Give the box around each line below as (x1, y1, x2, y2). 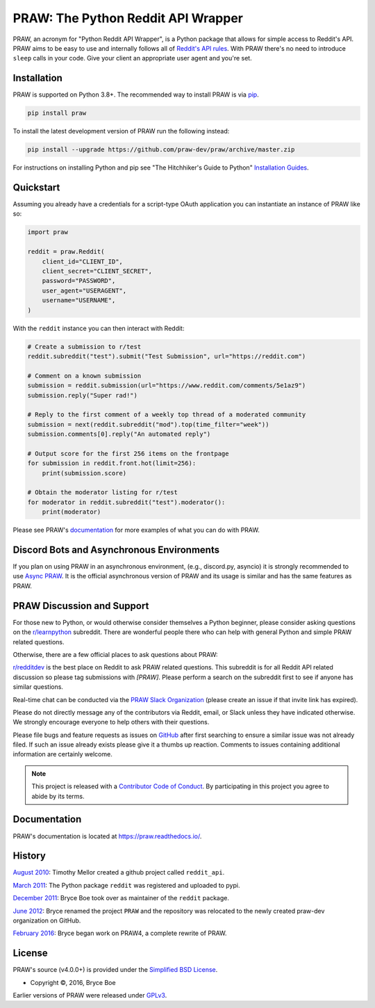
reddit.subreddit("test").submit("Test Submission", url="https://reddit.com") (27, 352, 306, 360)
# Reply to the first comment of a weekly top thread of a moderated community (27, 411, 306, 418)
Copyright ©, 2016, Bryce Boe (30, 978, 116, 986)
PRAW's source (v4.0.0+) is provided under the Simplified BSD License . (12, 966, 218, 974)
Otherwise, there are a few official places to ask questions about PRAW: (12, 650, 218, 658)
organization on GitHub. (12, 916, 81, 925)
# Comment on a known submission (27, 372, 142, 380)
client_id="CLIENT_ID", (42, 257, 123, 266)
